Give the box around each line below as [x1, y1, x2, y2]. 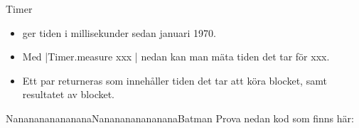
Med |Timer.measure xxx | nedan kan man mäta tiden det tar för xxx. [22, 49, 330, 64]
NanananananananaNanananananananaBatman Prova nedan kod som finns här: [6, 110, 354, 125]
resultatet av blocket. [22, 87, 115, 102]
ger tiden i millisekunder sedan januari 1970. [22, 25, 216, 40]
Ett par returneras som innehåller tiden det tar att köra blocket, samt [22, 73, 327, 87]
